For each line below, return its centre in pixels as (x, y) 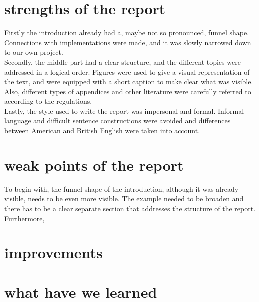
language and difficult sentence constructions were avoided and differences (117, 120)
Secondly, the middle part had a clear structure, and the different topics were (122, 61)
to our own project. (34, 52)
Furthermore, (24, 218)
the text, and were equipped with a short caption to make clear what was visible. (129, 81)
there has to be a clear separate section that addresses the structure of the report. (130, 208)
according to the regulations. (48, 101)
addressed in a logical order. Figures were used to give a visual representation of (127, 71)
